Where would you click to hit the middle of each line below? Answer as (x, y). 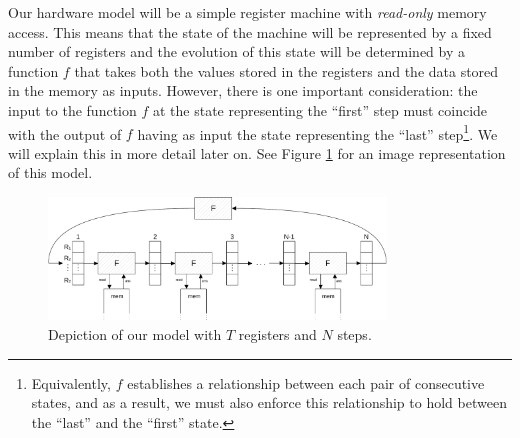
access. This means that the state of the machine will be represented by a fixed (250, 31)
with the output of (65, 133)
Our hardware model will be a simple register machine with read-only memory (247, 12)
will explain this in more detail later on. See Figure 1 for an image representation (257, 152)
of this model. (50, 172)
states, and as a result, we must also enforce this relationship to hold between (269, 402)
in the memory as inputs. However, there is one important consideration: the (243, 90)
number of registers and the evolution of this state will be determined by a (237, 51)
